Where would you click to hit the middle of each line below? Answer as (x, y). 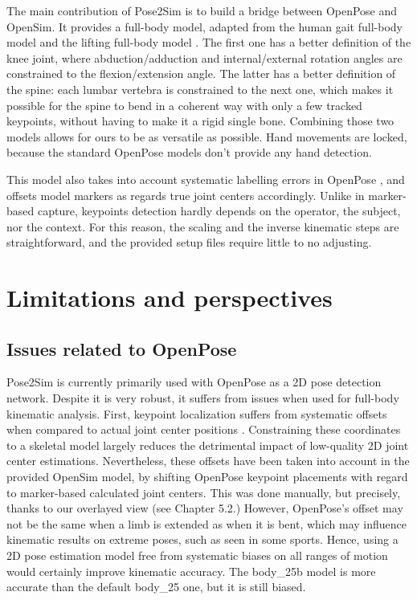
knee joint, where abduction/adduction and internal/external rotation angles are (204, 57)
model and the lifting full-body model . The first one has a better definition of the (209, 42)
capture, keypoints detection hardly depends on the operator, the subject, (219, 211)
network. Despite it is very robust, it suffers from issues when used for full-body (203, 398)
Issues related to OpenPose (122, 348)
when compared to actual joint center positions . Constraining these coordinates (204, 429)
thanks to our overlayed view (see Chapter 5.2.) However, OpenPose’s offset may (205, 508)
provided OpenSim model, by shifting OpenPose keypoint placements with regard (207, 477)
